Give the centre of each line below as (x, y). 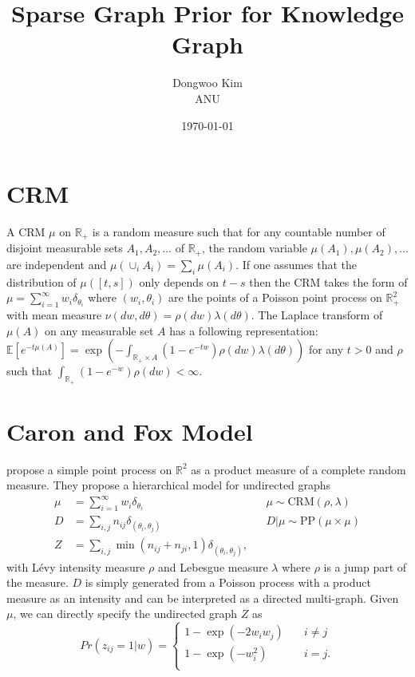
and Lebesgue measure (213, 566)
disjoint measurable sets (65, 248)
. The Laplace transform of (317, 315)
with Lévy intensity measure (76, 566)
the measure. (38, 582)
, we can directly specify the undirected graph (125, 614)
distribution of (41, 281)
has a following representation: (244, 330)
